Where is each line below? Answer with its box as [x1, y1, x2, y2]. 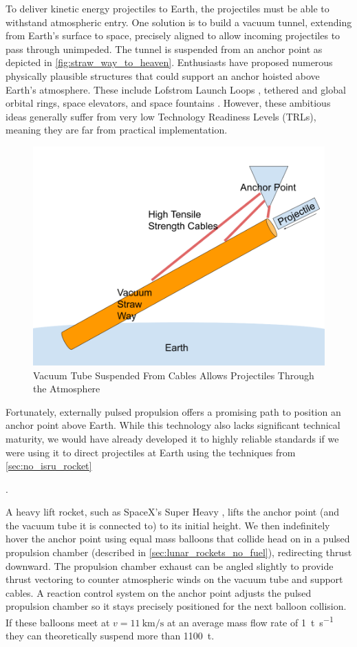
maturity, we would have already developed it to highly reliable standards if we [6, 431, 339, 445]
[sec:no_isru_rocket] [6, 458, 92, 473]
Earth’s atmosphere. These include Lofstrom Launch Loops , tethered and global [6, 82, 346, 96]
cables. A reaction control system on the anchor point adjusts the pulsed [6, 585, 312, 600]
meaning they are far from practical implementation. [6, 123, 228, 137]
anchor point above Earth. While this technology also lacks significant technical [6, 418, 340, 432]
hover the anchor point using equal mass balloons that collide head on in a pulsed [6, 531, 350, 546]
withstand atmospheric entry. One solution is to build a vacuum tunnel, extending [6, 14, 352, 29]
